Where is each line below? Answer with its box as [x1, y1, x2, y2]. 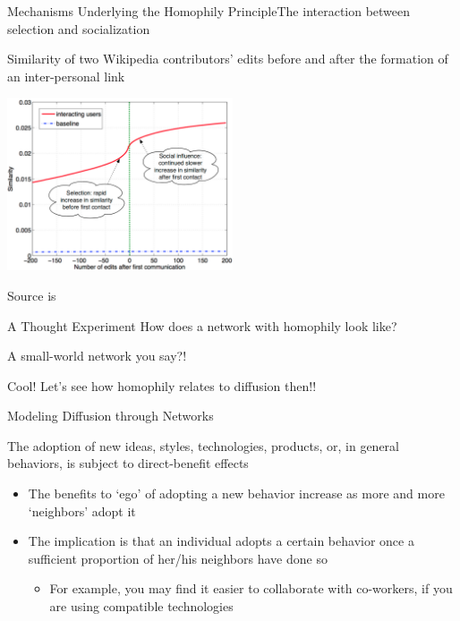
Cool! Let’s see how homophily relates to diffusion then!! [7, 376, 317, 395]
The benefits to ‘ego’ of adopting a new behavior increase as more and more [28, 484, 445, 503]
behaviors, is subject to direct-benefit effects [7, 454, 249, 472]
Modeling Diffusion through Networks [7, 406, 214, 425]
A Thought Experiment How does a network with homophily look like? [7, 316, 397, 335]
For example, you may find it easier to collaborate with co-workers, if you [49, 579, 453, 598]
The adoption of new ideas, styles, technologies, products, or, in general [7, 436, 400, 455]
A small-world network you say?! [7, 346, 187, 365]
